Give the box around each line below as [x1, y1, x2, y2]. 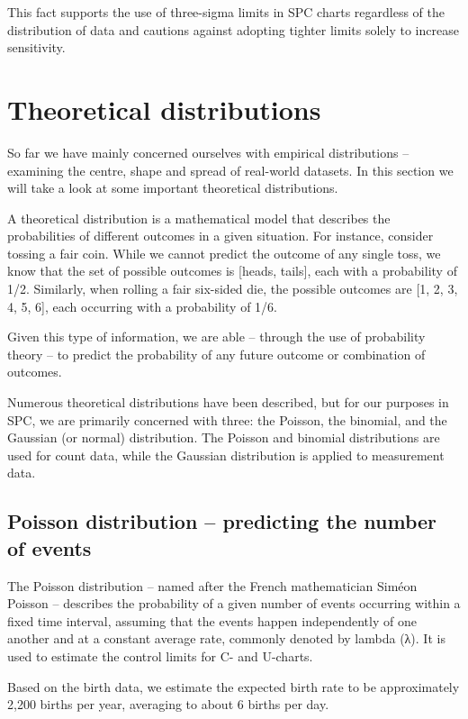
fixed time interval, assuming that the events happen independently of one [7, 611, 417, 630]
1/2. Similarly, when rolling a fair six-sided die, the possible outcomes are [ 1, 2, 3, [7, 279, 458, 298]
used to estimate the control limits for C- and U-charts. [7, 646, 313, 665]
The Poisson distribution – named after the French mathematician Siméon [7, 576, 418, 595]
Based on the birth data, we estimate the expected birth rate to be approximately [7, 677, 460, 696]
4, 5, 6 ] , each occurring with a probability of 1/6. [7, 296, 277, 315]
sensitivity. [7, 38, 66, 57]
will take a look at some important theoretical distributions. [7, 178, 338, 197]
